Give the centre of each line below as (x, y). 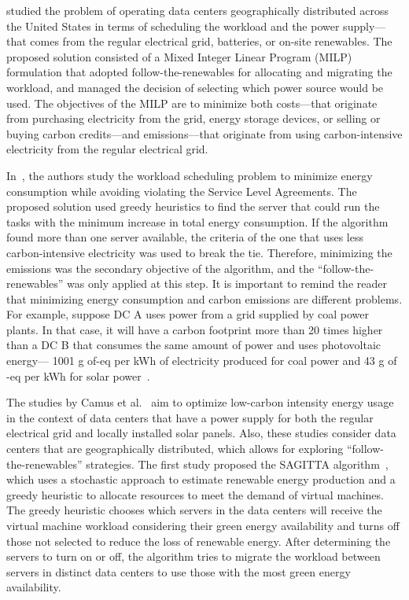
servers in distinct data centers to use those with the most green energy (179, 571)
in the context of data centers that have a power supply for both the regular (190, 417)
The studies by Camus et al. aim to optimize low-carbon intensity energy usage (200, 402)
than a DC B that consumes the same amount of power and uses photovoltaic (193, 345)
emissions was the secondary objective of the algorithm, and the (160, 268)
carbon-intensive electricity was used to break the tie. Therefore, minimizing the (199, 252)
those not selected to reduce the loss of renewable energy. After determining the (199, 541)
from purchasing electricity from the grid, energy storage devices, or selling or (193, 118)
